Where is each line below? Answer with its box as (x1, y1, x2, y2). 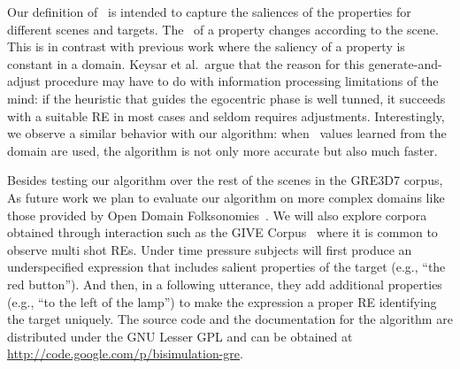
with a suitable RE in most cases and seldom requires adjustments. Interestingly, (7, 106, 445, 125)
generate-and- (368, 54, 442, 73)
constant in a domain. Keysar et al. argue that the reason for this (7, 54, 364, 73)
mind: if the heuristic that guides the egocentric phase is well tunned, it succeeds (7, 88, 446, 107)
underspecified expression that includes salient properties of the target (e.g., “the (7, 258, 446, 276)
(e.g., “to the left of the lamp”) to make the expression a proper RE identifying (7, 292, 437, 311)
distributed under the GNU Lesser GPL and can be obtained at (7, 327, 353, 345)
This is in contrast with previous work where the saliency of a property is (7, 37, 405, 56)
